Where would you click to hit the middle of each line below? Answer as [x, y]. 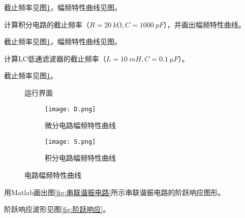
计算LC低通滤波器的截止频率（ [55, 58]
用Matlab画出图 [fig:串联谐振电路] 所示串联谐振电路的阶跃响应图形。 [115, 192]
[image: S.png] [70, 142]
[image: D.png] [70, 109]
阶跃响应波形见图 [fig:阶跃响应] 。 [57, 209]
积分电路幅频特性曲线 [80, 158]
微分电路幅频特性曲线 [80, 125]
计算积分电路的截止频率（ [47, 24]
